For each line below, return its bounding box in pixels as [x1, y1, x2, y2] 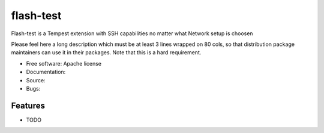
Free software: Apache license [26, 60, 102, 67]
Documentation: [26, 69, 66, 76]
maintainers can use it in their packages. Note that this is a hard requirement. [11, 49, 202, 56]
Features [11, 100, 45, 110]
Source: [26, 76, 46, 83]
